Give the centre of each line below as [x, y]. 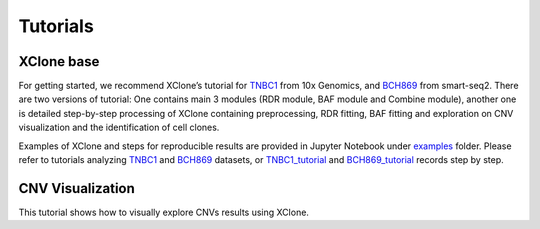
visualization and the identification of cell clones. [119, 127]
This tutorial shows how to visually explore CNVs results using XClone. [164, 212]
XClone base [59, 61]
